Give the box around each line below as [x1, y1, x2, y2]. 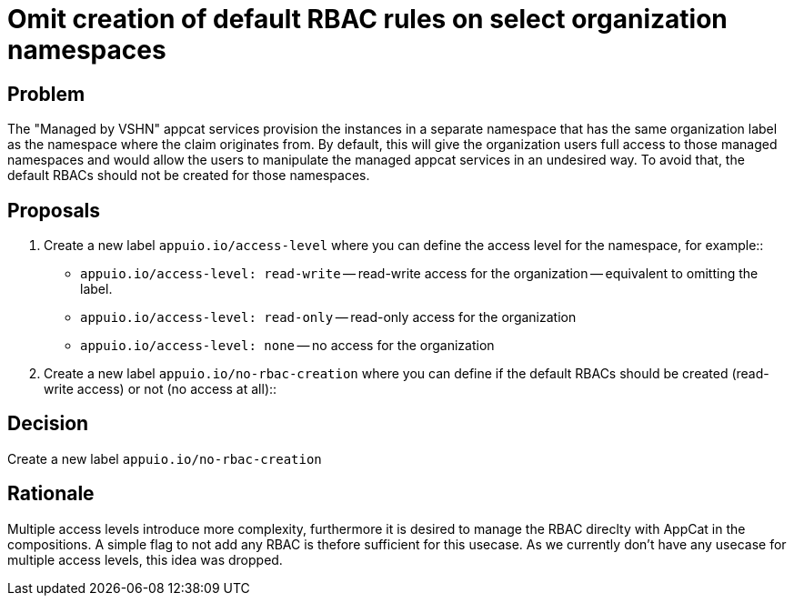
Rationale [7, 482, 95, 506]
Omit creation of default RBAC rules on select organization [7, 4, 728, 35]
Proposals [7, 198, 101, 222]
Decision [7, 412, 89, 436]
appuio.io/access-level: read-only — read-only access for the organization [80, 309, 577, 326]
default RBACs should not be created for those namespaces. [7, 167, 370, 184]
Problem [7, 82, 85, 106]
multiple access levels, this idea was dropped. [7, 551, 283, 568]
